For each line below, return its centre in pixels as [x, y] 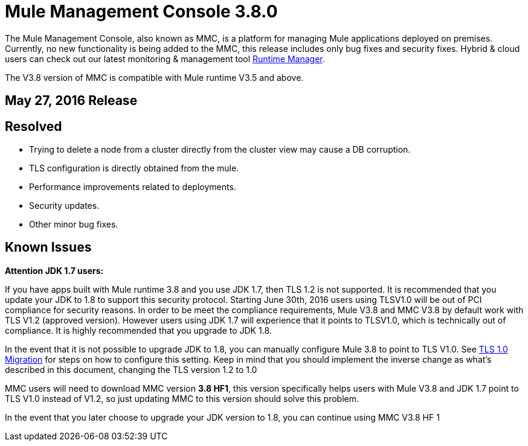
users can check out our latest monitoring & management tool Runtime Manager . [165, 59]
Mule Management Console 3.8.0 [141, 11]
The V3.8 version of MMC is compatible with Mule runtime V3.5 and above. [154, 77]
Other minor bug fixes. [74, 225]
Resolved [34, 126]
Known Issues [48, 247]
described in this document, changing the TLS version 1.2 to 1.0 [131, 369]
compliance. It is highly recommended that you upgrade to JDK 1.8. [138, 330]
